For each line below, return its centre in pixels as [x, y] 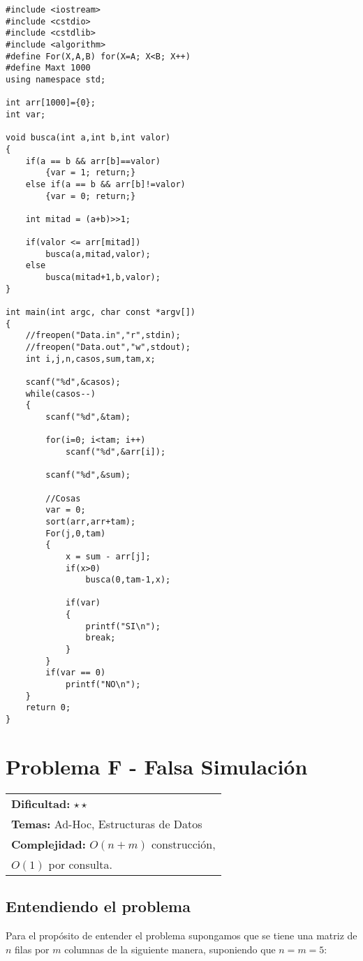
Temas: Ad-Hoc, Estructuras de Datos [107, 823]
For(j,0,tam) [76, 533]
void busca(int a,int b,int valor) [88, 138]
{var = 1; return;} [91, 173]
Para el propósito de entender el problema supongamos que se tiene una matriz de [181, 936]
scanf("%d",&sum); [88, 475]
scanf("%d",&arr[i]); [116, 452]
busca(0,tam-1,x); [128, 580]
